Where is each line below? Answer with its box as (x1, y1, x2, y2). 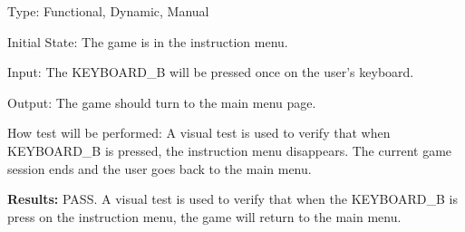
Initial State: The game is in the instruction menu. (7, 32, 288, 51)
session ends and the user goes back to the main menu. (7, 159, 312, 178)
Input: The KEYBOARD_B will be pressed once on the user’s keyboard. (7, 63, 414, 82)
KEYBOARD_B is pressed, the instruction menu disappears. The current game (7, 140, 452, 159)
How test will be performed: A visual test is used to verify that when (7, 123, 391, 142)
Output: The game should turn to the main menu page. (7, 92, 316, 111)
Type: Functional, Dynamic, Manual (7, 2, 209, 20)
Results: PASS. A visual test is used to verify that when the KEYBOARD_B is (7, 189, 458, 208)
